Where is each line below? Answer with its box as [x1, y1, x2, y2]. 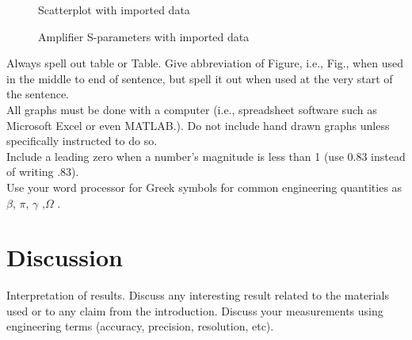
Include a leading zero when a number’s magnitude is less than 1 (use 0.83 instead [6, 147, 406, 164]
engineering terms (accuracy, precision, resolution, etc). [6, 318, 274, 334]
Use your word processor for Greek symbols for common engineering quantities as [6, 178, 402, 195]
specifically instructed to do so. [6, 132, 158, 149]
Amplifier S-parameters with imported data [38, 28, 250, 44]
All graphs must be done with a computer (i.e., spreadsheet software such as [6, 101, 377, 117]
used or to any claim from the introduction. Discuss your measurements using [6, 302, 383, 319]
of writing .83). [6, 163, 79, 180]
